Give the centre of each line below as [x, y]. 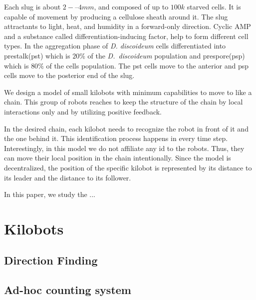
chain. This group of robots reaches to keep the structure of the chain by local [124, 102]
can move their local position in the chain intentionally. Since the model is [118, 158]
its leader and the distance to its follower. [68, 177]
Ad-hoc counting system [68, 290]
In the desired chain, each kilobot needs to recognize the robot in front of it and [126, 128]
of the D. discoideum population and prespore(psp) [166, 55]
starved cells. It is [214, 6]
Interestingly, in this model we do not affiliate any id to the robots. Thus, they [124, 148]
